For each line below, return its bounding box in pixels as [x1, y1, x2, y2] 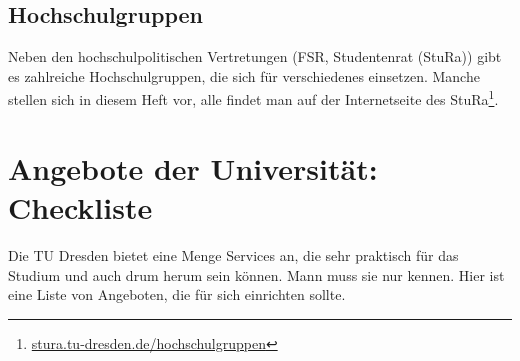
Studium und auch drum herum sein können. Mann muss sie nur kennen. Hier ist [8, 264, 505, 285]
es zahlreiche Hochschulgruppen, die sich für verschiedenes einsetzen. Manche [8, 65, 480, 86]
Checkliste [8, 187, 153, 228]
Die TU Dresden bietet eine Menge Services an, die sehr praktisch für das [8, 244, 459, 265]
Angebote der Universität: [8, 147, 378, 188]
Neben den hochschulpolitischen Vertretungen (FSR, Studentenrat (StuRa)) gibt [8, 46, 502, 67]
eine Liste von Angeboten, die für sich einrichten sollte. [8, 284, 346, 305]
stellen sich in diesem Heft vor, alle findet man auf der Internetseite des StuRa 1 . [8, 86, 499, 110]
